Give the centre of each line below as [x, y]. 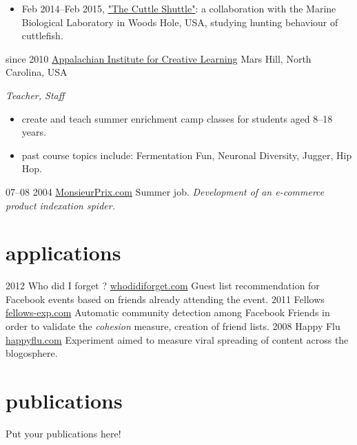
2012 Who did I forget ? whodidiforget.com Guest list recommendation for [163, 286]
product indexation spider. [60, 205]
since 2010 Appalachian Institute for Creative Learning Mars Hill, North [159, 58]
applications [63, 252]
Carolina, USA [37, 72]
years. [34, 132]
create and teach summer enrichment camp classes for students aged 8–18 [177, 118]
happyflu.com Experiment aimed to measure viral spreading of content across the [177, 339]
